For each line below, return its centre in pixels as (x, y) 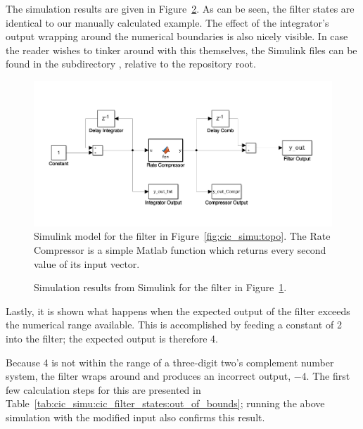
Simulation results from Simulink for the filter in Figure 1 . (160, 287)
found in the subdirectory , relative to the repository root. (131, 64)
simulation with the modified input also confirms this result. (135, 417)
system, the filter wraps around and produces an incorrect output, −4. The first (178, 376)
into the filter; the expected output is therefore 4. (112, 338)
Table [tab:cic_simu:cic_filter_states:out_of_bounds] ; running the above (165, 403)
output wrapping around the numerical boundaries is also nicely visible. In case (177, 36)
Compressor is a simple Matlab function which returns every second (180, 249)
